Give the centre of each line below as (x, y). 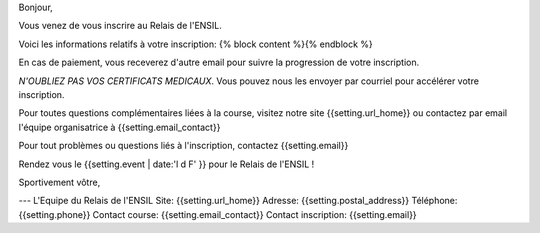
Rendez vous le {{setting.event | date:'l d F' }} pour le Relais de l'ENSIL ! (166, 164)
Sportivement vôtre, (59, 182)
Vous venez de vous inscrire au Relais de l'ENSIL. (120, 26)
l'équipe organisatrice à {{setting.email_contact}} (119, 127)
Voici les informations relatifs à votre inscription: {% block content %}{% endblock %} (196, 44)
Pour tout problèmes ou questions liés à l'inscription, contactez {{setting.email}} (183, 146)
